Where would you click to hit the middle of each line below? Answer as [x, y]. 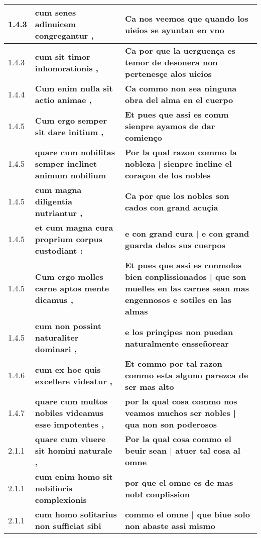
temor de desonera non [171, 62]
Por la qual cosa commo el [178, 439]
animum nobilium [71, 175]
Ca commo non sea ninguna [181, 88]
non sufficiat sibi [68, 526]
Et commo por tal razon [173, 363]
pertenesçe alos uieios [168, 74]
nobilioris [53, 488]
